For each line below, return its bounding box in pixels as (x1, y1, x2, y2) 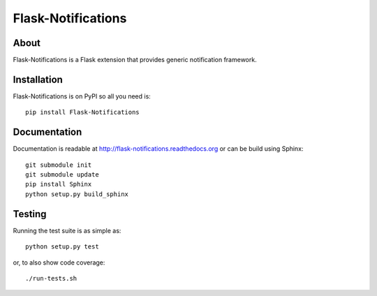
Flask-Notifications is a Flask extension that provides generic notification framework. (13, 56, 258, 64)
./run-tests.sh (25, 274, 77, 282)
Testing (13, 208, 47, 220)
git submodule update (25, 171, 99, 179)
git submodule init (25, 161, 92, 169)
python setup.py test (25, 243, 99, 251)
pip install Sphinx (25, 180, 92, 188)
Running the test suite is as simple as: (13, 226, 121, 235)
